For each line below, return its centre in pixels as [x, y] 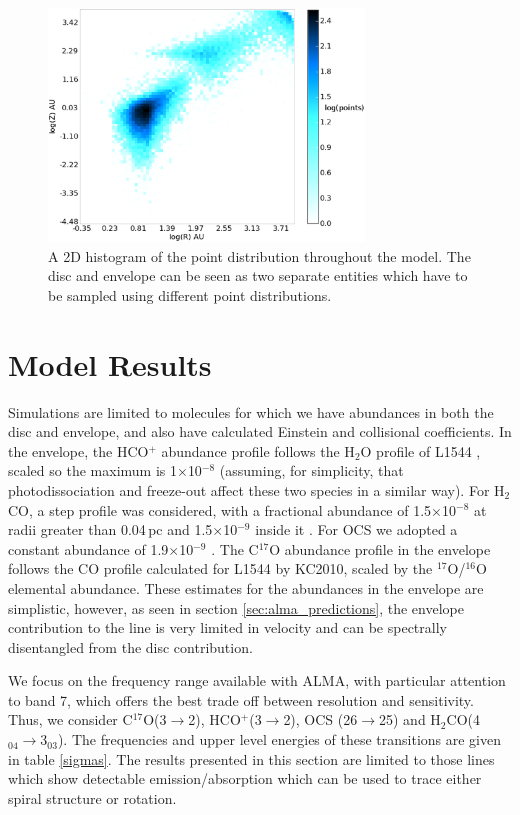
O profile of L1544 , [420, 450]
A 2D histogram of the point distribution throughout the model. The [259, 255]
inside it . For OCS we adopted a [356, 529]
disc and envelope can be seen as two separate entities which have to [258, 275]
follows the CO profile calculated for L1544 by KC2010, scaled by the [220, 568]
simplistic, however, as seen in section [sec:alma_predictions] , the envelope [236, 607]
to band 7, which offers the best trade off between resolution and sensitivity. [241, 699]
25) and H [410, 719]
